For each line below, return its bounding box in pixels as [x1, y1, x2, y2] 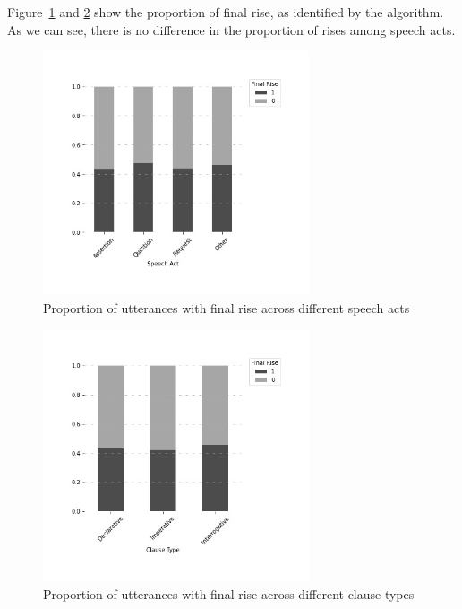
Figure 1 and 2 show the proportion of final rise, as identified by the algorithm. [7, 3, 444, 21]
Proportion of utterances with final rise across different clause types [43, 584, 415, 603]
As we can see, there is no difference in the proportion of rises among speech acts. [7, 20, 456, 39]
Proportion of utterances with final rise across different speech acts [43, 299, 410, 318]
